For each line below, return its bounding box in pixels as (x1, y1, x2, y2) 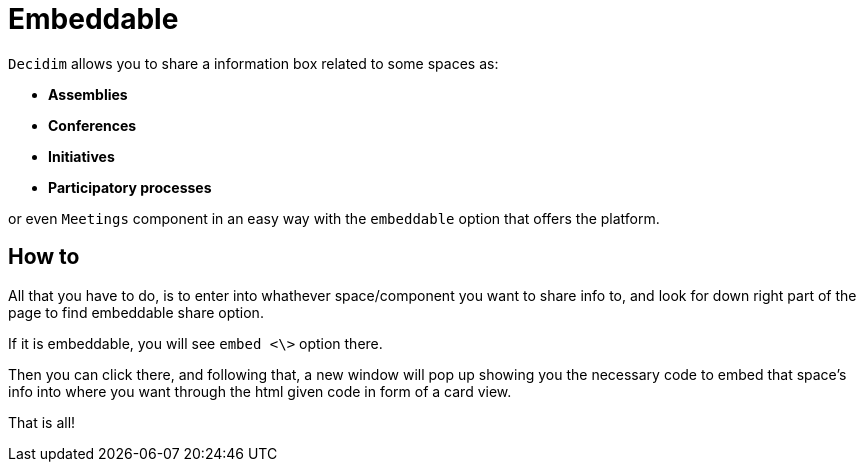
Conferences (48, 116, 137, 134)
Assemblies (48, 85, 128, 103)
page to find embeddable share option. (8, 303, 264, 321)
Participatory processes (48, 178, 212, 196)
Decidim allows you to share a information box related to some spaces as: (8, 54, 499, 72)
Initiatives (48, 147, 115, 165)
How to (8, 244, 80, 270)
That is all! (8, 413, 76, 431)
